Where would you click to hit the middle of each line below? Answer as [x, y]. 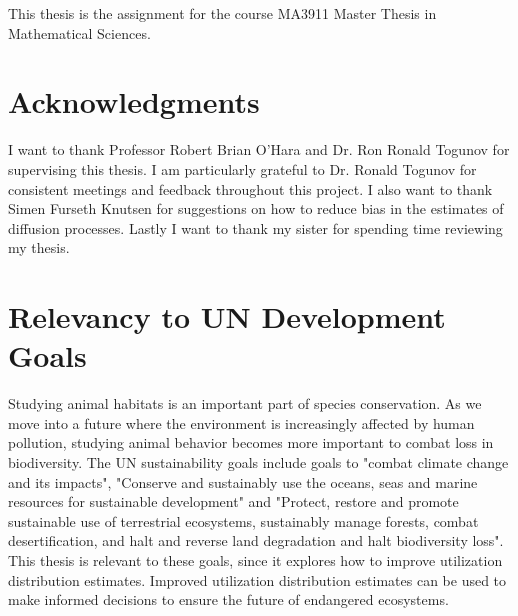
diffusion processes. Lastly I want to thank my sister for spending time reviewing [255, 227]
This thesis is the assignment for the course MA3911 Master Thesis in [222, 13]
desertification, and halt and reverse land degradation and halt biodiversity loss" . [256, 540]
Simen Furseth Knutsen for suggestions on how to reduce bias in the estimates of [256, 208]
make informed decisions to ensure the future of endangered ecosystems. [228, 599]
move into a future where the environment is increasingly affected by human [241, 422]
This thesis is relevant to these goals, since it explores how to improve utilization [255, 559]
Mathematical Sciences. [79, 32]
